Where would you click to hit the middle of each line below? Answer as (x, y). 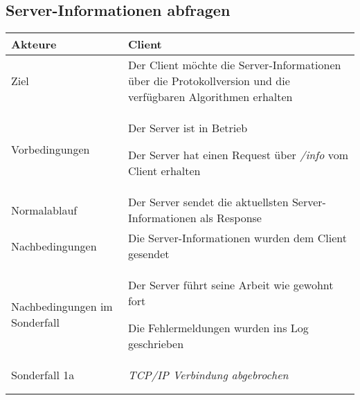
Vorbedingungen (51, 149)
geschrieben (156, 344)
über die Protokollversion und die (209, 81)
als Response (231, 218)
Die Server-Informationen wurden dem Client (237, 238)
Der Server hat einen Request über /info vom (238, 155)
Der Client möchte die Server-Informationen (234, 65)
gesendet (148, 254)
